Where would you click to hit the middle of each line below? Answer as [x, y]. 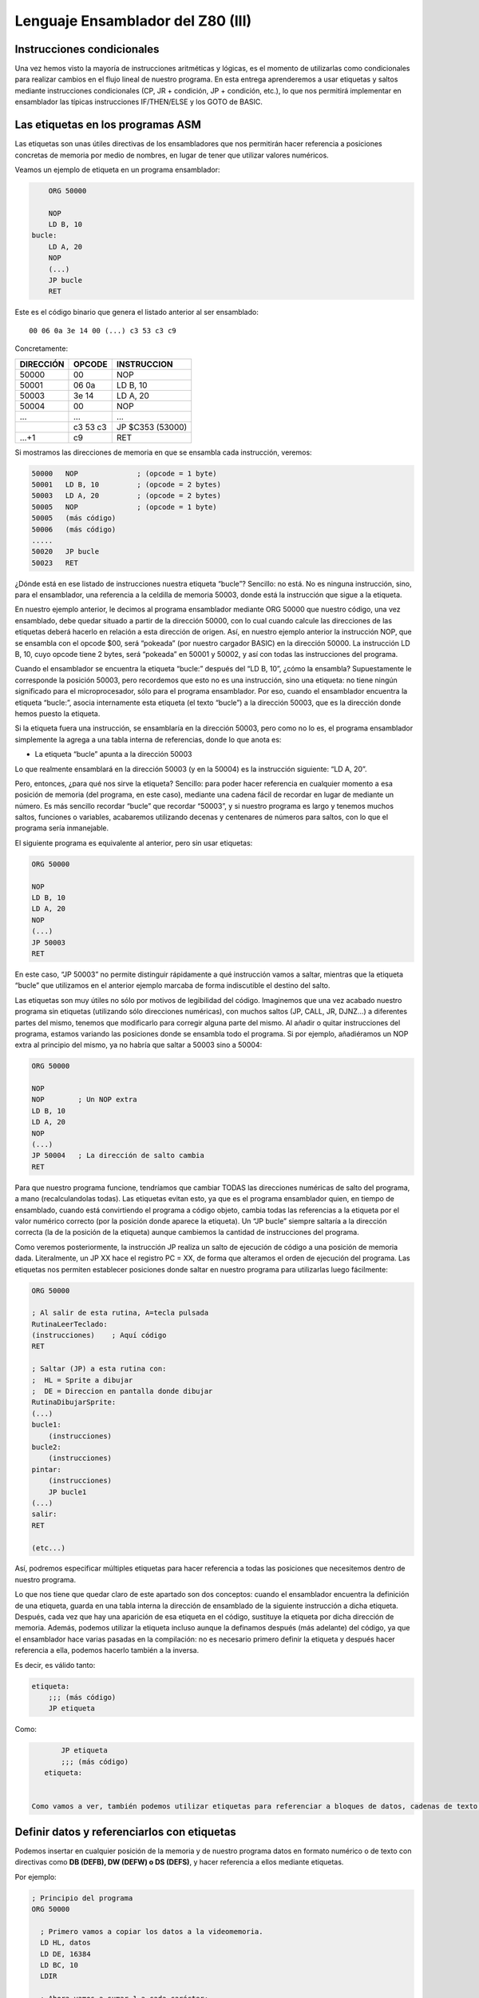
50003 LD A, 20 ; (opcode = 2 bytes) [126, 496]
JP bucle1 [67, 1492]
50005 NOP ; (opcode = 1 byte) [124, 507]
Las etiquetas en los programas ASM [108, 125]
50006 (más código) [74, 529]
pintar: [46, 1469]
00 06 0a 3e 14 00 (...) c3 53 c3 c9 [103, 330]
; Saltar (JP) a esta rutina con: [99, 1369]
